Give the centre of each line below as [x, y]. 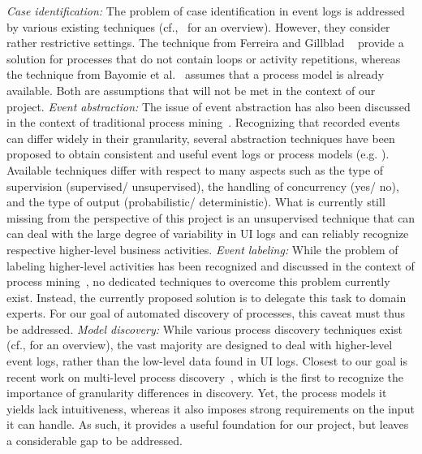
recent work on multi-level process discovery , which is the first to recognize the [205, 376]
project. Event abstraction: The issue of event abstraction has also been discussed [209, 106]
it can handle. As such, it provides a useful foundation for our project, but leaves [208, 424]
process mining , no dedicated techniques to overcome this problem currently [198, 281]
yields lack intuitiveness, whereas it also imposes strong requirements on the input [211, 408]
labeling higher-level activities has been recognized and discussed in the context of [211, 265]
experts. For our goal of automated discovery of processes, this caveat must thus [206, 313]
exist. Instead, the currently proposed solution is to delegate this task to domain [207, 297]
